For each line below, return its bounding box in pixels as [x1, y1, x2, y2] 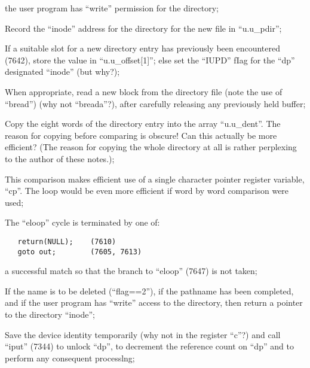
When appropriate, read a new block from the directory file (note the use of [5, 85, 283, 98]
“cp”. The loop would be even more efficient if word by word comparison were [5, 184, 289, 197]
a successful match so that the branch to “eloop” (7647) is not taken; [5, 264, 257, 277]
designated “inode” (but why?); [5, 65, 120, 78]
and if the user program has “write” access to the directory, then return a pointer [5, 296, 303, 309]
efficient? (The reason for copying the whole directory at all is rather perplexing [5, 141, 297, 153]
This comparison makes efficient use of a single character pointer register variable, [5, 172, 305, 185]
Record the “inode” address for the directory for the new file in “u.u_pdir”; [5, 22, 282, 34]
